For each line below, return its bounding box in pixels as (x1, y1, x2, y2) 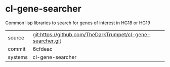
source (8, 34, 24, 41)
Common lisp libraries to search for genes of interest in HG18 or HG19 (5, 20, 151, 26)
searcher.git (32, 37, 62, 44)
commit (8, 45, 26, 52)
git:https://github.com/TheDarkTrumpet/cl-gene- (32, 31, 151, 38)
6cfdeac (32, 45, 53, 52)
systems (8, 53, 28, 60)
